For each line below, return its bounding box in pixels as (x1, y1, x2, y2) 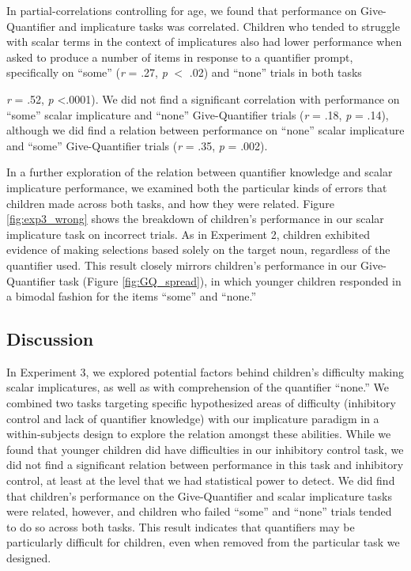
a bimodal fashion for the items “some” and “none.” (6, 288, 257, 304)
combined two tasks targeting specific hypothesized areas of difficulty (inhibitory (6, 395, 396, 411)
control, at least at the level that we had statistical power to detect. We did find (6, 472, 395, 489)
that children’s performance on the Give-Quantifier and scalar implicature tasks (6, 487, 392, 504)
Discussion (6, 327, 94, 351)
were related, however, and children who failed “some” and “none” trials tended (6, 503, 392, 520)
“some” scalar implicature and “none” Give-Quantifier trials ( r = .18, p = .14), (6, 106, 389, 123)
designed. (6, 550, 51, 566)
